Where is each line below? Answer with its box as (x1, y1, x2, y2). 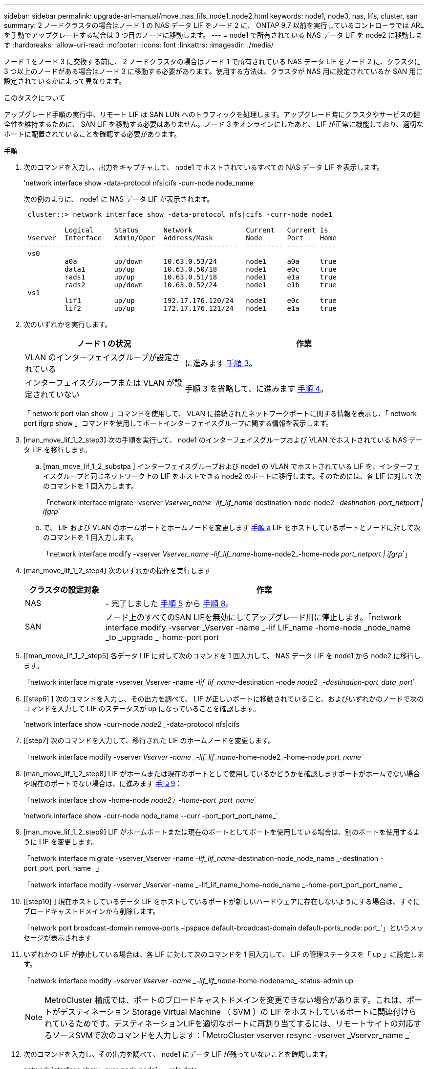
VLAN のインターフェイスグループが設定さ (25, 352, 180, 362)
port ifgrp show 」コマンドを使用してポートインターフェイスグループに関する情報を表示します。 (23, 419, 333, 427)
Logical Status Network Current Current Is (64, 226, 328, 234)
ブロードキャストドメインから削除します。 (23, 907, 160, 915)
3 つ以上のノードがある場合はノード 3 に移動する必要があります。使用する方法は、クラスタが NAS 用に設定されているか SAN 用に (4, 67, 423, 75)
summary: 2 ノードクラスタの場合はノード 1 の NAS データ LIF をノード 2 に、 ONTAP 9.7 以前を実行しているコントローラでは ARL (4, 21, 424, 29)
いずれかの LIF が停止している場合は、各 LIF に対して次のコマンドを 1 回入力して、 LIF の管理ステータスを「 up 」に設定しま (23, 950, 424, 958)
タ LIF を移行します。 (23, 445, 91, 454)
